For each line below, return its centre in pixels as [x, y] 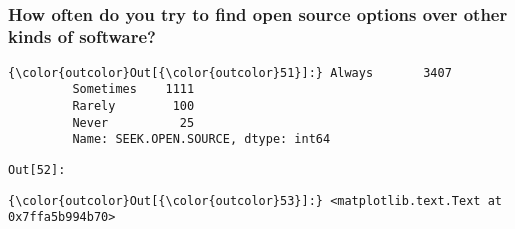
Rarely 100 [133, 106]
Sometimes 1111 [133, 89]
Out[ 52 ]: [37, 170]
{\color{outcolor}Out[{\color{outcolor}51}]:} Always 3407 [230, 72]
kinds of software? [82, 36]
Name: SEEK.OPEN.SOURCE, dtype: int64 [201, 139]
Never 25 [133, 122]
